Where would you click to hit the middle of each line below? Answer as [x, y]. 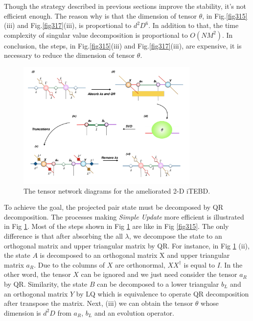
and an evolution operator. [134, 312]
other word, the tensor [37, 274]
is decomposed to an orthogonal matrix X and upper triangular [135, 255]
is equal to [199, 264]
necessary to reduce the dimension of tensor [69, 55]
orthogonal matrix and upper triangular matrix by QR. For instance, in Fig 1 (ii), [127, 245]
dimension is [23, 312]
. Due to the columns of [69, 264]
